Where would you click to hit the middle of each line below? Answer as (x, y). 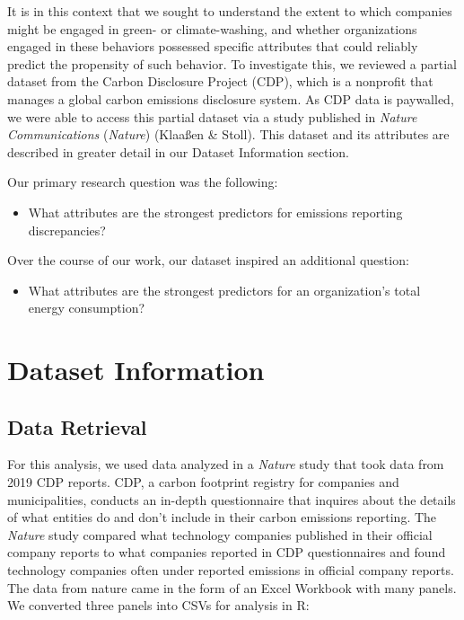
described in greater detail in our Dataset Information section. (178, 151)
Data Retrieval (77, 426)
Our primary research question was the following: (143, 182)
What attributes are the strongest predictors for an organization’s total (224, 290)
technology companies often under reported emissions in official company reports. (231, 570)
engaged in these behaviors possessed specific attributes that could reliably (213, 46)
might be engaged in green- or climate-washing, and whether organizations (212, 28)
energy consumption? (87, 308)
